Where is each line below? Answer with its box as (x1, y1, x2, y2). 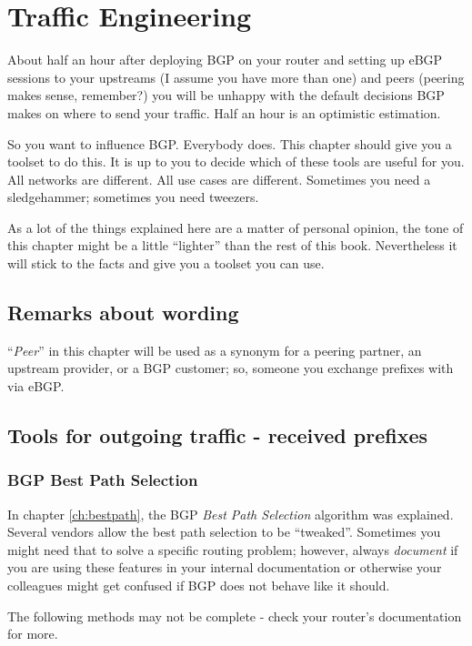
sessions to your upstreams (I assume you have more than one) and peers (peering (7, 67, 465, 86)
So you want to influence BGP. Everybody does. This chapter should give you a (7, 134, 452, 153)
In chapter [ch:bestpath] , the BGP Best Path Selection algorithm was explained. (7, 504, 454, 523)
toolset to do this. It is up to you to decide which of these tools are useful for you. (7, 152, 465, 171)
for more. (7, 624, 58, 643)
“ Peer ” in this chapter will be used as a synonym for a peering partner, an (7, 340, 422, 359)
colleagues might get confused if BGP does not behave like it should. (7, 576, 390, 595)
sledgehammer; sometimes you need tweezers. (7, 187, 259, 207)
